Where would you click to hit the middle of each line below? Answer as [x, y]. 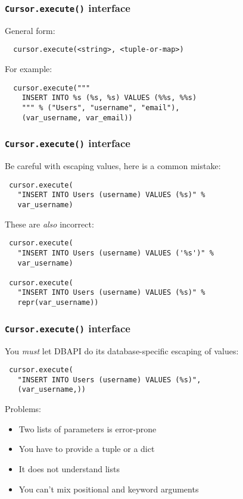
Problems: [23, 409]
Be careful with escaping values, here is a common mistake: [113, 166]
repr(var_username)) [58, 303]
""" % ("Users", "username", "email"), [101, 107]
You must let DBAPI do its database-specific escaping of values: [122, 350]
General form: [30, 30]
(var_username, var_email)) [77, 118]
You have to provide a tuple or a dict [87, 449]
